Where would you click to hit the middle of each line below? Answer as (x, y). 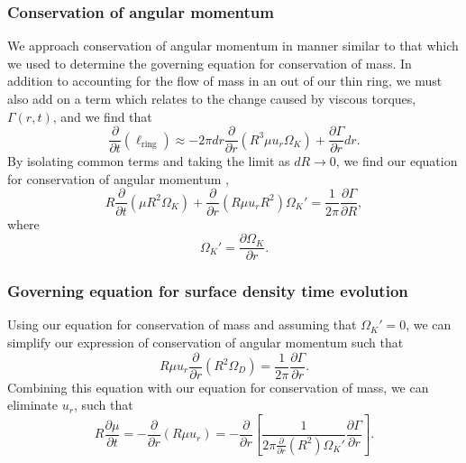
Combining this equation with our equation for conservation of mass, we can (218, 387)
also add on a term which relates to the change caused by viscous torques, (212, 98)
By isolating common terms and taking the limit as (149, 161)
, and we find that (102, 116)
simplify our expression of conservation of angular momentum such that (206, 342)
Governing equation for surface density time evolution (208, 291)
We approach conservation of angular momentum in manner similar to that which (233, 46)
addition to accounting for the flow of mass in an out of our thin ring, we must (225, 81)
